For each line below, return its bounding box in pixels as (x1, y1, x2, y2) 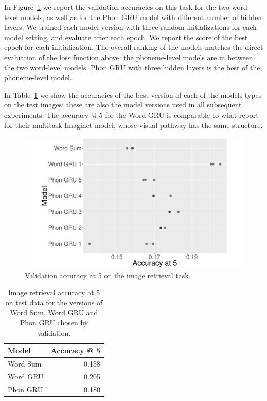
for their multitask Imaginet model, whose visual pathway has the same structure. (4, 119, 263, 130)
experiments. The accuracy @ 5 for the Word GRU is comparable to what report (4, 109, 259, 120)
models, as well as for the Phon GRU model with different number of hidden (20, 11, 262, 22)
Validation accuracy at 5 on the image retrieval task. (25, 269, 191, 280)
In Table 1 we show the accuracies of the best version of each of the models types (4, 89, 262, 100)
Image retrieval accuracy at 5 (8, 287, 100, 298)
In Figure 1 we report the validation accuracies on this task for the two (4, 2, 230, 12)
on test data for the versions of (5, 297, 103, 307)
